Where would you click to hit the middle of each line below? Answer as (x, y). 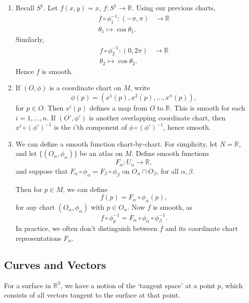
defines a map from (118, 108)
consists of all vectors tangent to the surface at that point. (92, 295)
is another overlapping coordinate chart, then (157, 117)
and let (26, 153)
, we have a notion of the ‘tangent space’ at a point (138, 285)
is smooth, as (173, 207)
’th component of (101, 127)
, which (232, 285)
